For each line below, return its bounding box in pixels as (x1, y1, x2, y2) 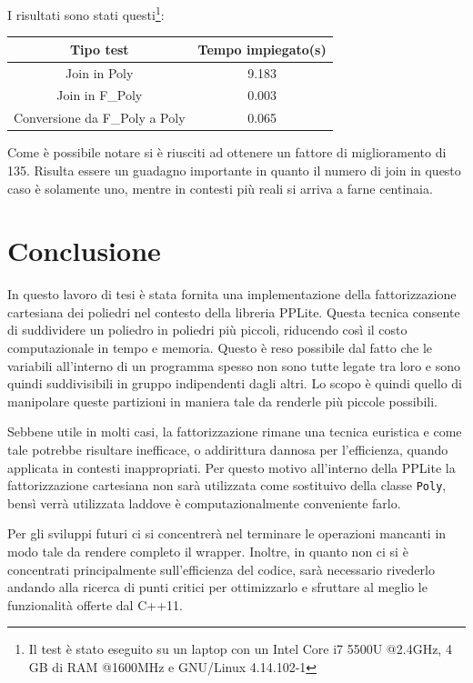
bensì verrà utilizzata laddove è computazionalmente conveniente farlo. (7, 493, 401, 512)
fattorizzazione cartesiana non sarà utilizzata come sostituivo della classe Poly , (7, 476, 447, 495)
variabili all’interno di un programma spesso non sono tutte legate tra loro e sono (7, 356, 461, 375)
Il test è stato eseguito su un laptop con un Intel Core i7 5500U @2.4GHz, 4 (28, 639, 452, 658)
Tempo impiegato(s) (197, 39, 327, 58)
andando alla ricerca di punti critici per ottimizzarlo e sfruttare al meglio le (7, 578, 428, 597)
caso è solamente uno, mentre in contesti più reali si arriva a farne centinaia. (7, 178, 433, 197)
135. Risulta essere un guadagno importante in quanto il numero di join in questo (7, 160, 461, 179)
